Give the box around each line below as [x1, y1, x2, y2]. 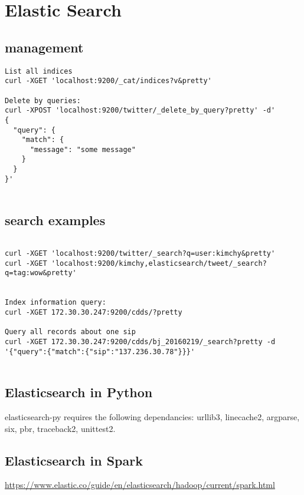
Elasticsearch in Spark [5, 451, 143, 469]
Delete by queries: [5, 96, 81, 105]
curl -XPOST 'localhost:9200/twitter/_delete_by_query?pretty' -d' [5, 106, 276, 115]
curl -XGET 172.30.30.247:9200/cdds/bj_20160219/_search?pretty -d [5, 337, 276, 346]
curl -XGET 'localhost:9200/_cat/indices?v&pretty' [5, 77, 212, 85]
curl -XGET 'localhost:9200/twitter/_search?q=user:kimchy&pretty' [5, 249, 276, 258]
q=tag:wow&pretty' [5, 269, 77, 278]
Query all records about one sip [5, 328, 136, 336]
